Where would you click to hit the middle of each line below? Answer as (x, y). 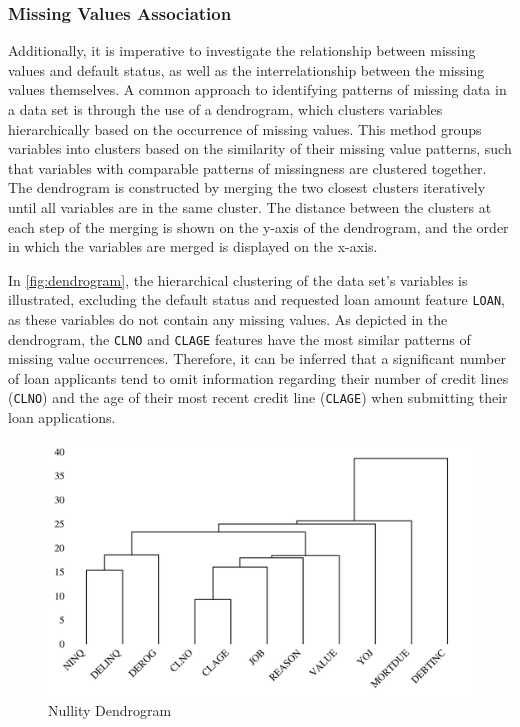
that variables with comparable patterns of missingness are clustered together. (247, 167)
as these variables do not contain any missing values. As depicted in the (228, 319)
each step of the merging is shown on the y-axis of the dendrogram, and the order (258, 226)
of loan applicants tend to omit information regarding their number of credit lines (258, 377)
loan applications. (62, 417)
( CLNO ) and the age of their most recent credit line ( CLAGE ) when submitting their (258, 397)
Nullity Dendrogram (110, 709)
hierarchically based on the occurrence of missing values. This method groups (245, 128)
